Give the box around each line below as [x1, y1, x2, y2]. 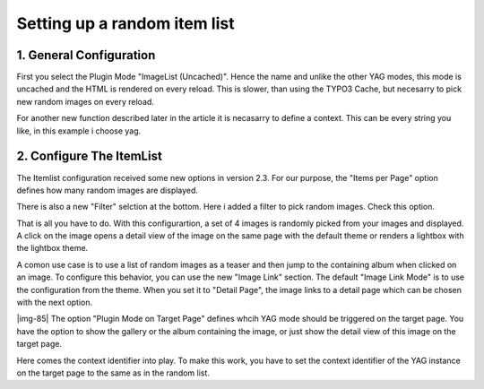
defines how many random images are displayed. [16, 185, 199, 195]
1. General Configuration [16, 48, 156, 63]
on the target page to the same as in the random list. [16, 367, 211, 378]
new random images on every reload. [16, 96, 154, 107]
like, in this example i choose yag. [16, 125, 142, 136]
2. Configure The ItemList [16, 149, 163, 164]
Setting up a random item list [16, 13, 235, 33]
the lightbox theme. [16, 243, 89, 254]
